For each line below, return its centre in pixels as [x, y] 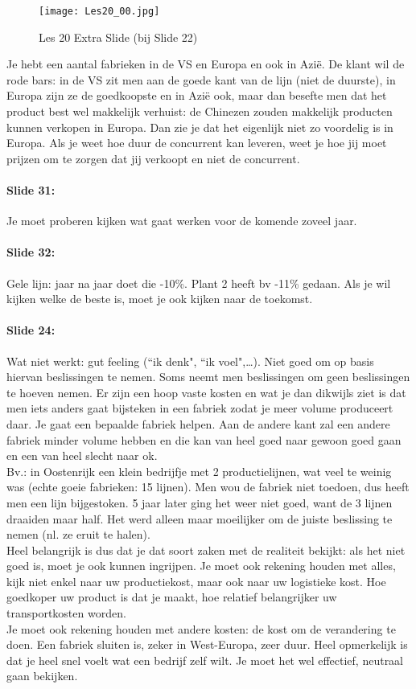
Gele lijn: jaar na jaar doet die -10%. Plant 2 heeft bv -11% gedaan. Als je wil [199, 283]
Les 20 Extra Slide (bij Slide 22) [118, 37]
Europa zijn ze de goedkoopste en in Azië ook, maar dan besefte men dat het [197, 95]
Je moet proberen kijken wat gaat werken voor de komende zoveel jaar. [182, 221]
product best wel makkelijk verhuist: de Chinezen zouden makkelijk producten [200, 111]
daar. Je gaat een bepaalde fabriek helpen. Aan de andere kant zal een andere [198, 423]
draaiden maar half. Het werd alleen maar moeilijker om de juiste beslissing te [200, 518]
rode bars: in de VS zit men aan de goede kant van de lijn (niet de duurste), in [201, 79]
